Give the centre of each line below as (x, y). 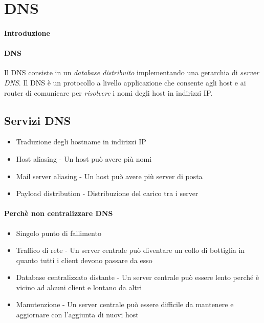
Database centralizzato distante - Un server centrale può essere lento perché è (138, 277)
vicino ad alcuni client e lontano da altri (79, 287)
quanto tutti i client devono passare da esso (84, 260)
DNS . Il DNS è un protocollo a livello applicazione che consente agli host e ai (125, 82)
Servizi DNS (38, 120)
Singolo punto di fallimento (59, 233)
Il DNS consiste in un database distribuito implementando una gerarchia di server (132, 72)
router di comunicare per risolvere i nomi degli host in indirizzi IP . (108, 92)
